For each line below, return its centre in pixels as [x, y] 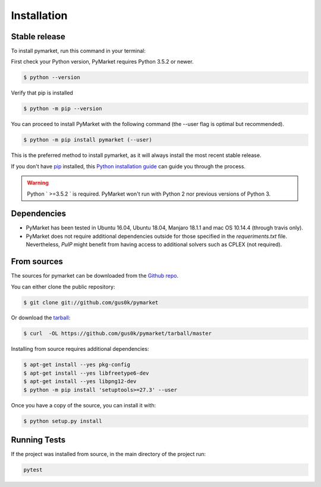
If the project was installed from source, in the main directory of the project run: [108, 454]
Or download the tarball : [41, 318]
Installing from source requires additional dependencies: [80, 349]
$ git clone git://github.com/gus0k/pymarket [91, 302]
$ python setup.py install [63, 421]
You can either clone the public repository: [63, 287]
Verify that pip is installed [42, 93]
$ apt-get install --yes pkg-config [77, 365]
